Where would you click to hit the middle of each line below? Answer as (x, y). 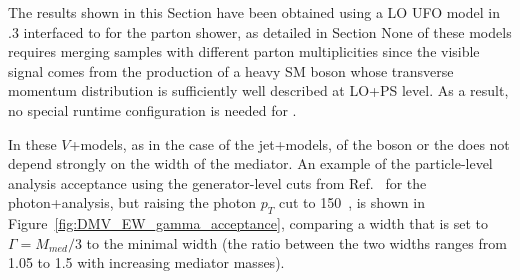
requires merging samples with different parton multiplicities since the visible (244, 51)
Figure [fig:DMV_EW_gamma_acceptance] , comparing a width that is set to (248, 223)
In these (32, 143)
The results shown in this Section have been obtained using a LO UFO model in (254, 12)
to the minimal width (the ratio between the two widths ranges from (296, 242)
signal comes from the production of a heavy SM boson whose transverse (231, 70)
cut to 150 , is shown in (351, 202)
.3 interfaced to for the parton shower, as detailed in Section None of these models (260, 31)
